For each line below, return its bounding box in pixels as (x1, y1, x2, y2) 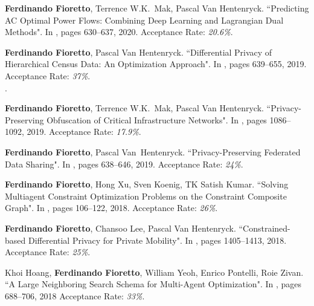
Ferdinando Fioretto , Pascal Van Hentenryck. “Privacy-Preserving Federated (5, 145, 301, 158)
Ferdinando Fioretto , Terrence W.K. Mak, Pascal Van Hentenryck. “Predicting (5, 2, 309, 14)
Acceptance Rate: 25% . (5, 246, 91, 258)
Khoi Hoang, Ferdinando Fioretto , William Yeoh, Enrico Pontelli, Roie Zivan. (5, 265, 304, 278)
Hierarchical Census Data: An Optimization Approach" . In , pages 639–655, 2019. (5, 57, 307, 70)
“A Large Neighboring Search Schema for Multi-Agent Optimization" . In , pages (5, 278, 302, 290)
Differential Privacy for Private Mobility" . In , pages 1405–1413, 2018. (28, 233, 287, 246)
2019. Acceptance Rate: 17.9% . (27, 125, 141, 138)
